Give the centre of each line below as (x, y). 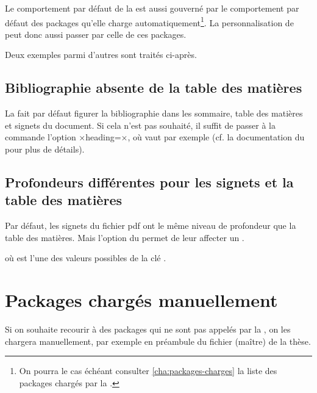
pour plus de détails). (45, 149)
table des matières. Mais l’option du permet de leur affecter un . (125, 237)
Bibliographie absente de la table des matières (154, 88)
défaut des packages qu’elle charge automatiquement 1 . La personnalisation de (149, 21)
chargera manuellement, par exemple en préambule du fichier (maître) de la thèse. (158, 341)
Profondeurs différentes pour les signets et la (149, 182)
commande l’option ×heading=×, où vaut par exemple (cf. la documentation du (155, 137)
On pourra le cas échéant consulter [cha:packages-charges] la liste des (148, 371)
